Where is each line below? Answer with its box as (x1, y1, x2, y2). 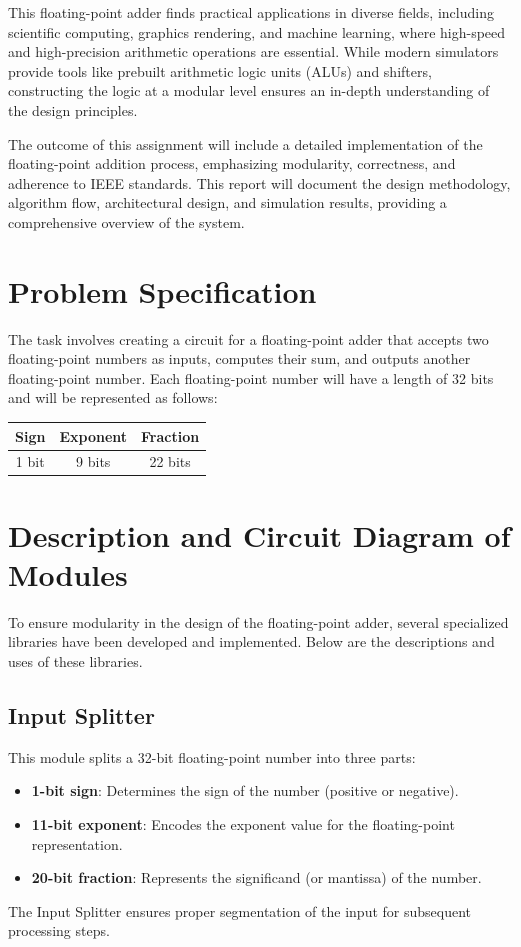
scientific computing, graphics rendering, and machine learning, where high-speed (8, 21, 506, 42)
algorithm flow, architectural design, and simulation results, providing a (8, 192, 447, 213)
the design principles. (8, 99, 138, 120)
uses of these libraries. (8, 650, 143, 671)
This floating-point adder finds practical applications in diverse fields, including (8, 2, 494, 22)
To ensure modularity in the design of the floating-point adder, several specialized (8, 611, 509, 632)
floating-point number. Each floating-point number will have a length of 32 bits (8, 367, 494, 388)
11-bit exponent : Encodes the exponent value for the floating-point (31, 813, 455, 834)
